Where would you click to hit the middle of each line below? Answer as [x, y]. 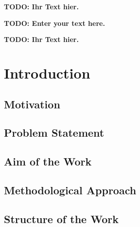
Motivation [32, 104]
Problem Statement [54, 133]
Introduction [47, 72]
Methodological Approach [70, 190]
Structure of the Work [61, 218]
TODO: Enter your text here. [54, 23]
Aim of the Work [48, 161]
